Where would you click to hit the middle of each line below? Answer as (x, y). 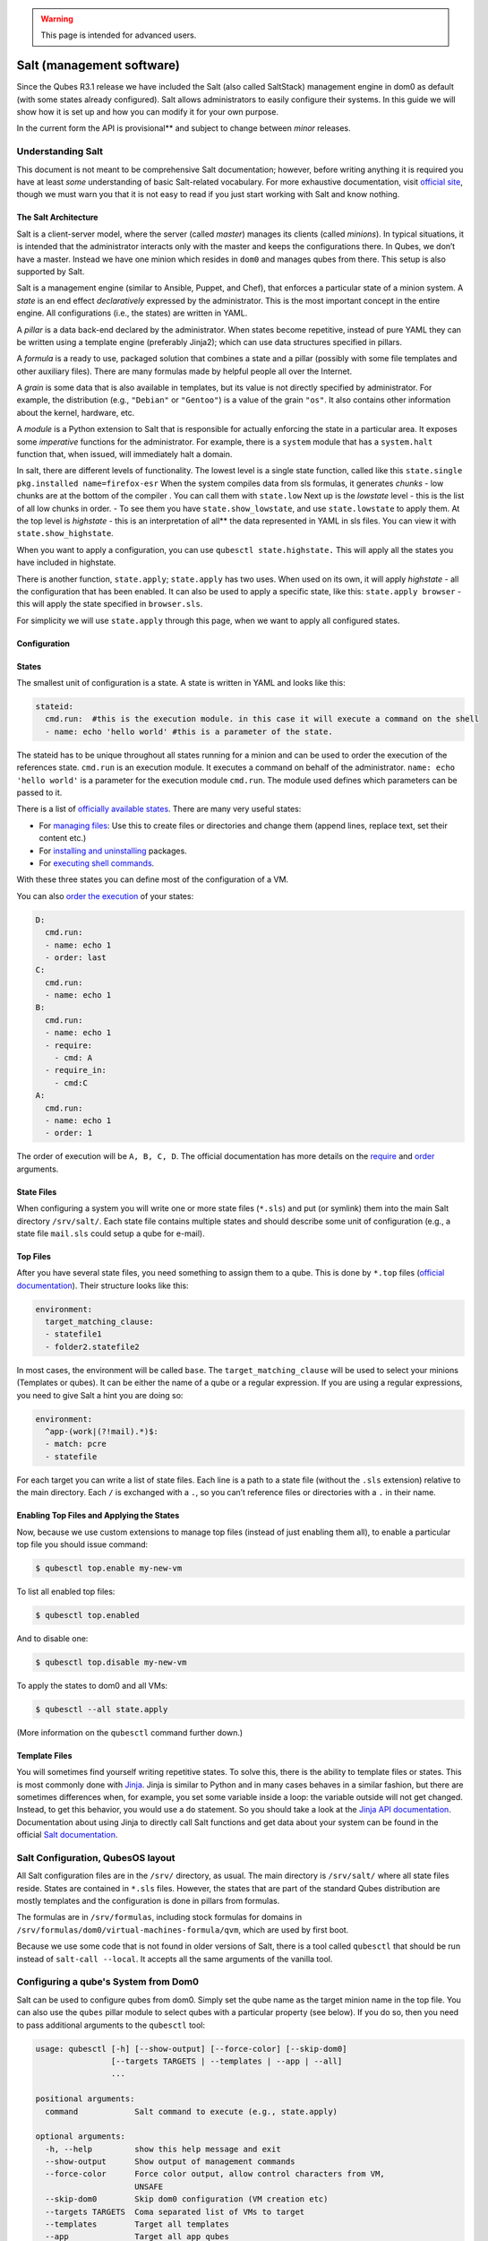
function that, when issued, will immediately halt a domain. (124, 454)
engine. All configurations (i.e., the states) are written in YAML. (132, 313)
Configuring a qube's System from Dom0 (108, 1982)
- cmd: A (73, 1058)
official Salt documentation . (67, 1835)
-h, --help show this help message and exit (163, 2149)
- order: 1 (69, 1133)
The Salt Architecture (57, 217)
